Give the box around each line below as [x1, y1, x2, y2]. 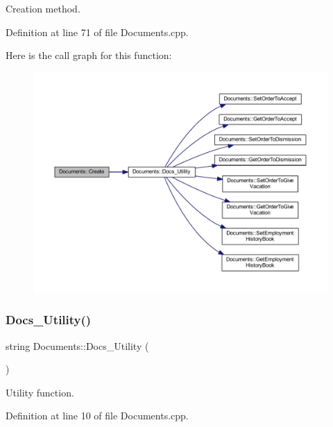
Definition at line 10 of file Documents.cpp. [6, 408, 189, 423]
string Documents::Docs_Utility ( [6, 338, 149, 353]
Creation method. [6, 1, 80, 15]
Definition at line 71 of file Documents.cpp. [6, 24, 189, 39]
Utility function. [6, 385, 74, 399]
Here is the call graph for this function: [6, 48, 172, 62]
